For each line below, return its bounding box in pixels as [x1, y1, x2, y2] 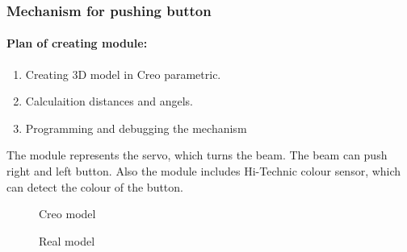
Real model [39, 232, 95, 249]
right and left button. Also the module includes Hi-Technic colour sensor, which [6, 163, 401, 180]
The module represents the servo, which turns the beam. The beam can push [6, 147, 388, 163]
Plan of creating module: [6, 35, 148, 52]
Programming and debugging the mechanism [25, 119, 247, 136]
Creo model [39, 205, 96, 222]
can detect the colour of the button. [6, 178, 183, 195]
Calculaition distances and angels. [25, 93, 193, 109]
